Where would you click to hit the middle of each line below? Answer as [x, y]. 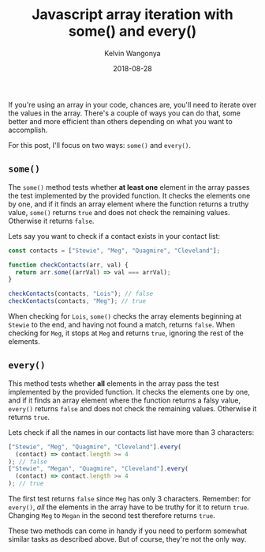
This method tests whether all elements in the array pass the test [114, 383]
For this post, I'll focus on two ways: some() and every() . [100, 145]
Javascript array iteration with [132, 15]
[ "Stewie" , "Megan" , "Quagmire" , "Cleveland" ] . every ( [99, 469]
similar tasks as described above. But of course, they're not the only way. [127, 539]
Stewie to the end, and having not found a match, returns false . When [121, 325]
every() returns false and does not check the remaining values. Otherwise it [132, 408]
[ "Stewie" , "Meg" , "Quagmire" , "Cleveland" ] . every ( [95, 447]
